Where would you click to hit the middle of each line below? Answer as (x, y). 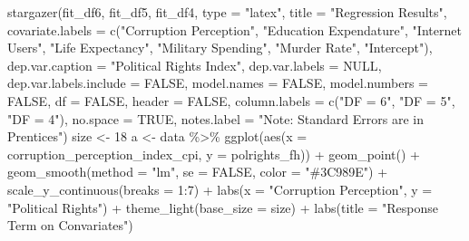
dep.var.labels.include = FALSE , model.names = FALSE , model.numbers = (218, 83)
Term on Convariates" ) (70, 225)
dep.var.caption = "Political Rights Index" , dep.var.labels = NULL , (195, 65)
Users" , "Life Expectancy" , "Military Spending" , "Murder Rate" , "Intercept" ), (220, 48)
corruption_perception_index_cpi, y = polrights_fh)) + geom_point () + (214, 154)
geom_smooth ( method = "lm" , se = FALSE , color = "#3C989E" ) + (198, 172)
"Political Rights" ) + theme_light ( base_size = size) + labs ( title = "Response (223, 207)
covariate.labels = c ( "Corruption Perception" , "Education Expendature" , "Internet (234, 29)
